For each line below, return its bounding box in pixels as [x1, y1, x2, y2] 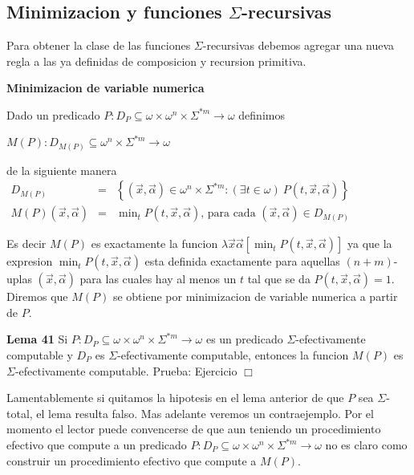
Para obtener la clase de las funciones [6, 37, 191, 54]
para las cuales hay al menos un [79, 270, 237, 287]
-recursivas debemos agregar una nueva [202, 37, 395, 54]
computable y [6, 347, 73, 363]
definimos [238, 106, 285, 123]
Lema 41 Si [6, 331, 68, 347]
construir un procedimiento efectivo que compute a [6, 452, 257, 469]
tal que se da [247, 270, 310, 287]
